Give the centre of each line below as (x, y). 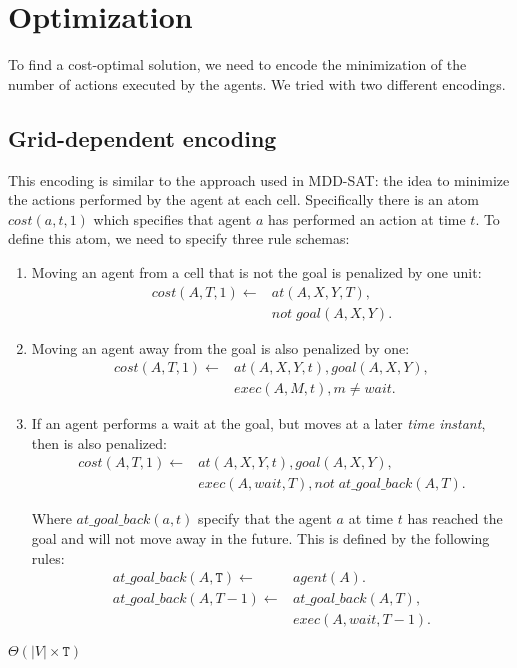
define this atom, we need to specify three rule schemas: (179, 238)
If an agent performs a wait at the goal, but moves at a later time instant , (258, 423)
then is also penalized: (99, 442)
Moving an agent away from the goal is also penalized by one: (220, 347)
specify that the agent (265, 518)
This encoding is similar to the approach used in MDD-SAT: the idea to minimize (259, 179)
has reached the (455, 518)
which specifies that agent (172, 218)
